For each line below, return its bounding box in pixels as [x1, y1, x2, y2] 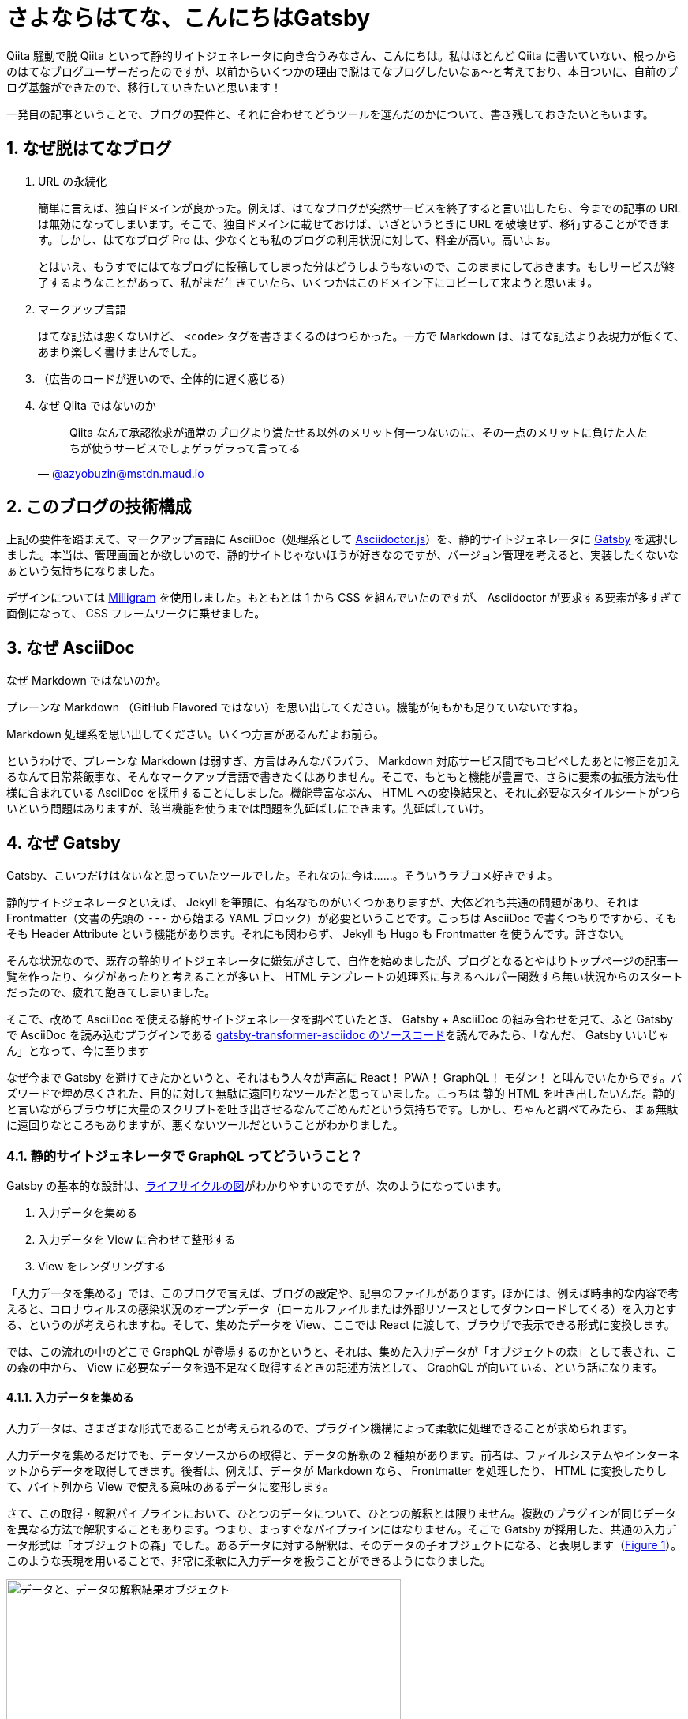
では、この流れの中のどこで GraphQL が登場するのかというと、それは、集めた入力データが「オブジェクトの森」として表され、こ [6, 1344, 677, 1358]
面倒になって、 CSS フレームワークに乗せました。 [6, 606, 266, 621]
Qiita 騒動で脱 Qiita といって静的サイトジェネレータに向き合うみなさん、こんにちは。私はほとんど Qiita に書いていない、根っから [6, 48, 678, 62]
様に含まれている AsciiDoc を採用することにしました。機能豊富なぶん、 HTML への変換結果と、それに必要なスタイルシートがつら [6, 786, 682, 800]
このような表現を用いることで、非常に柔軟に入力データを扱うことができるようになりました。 [6, 1554, 492, 1568]
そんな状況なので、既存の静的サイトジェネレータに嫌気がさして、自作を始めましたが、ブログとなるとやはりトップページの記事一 [6, 954, 679, 968]
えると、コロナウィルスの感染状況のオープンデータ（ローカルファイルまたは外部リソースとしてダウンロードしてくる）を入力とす [6, 1301, 677, 1316]
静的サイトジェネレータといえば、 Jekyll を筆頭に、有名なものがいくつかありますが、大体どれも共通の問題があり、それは [6, 895, 639, 910]
